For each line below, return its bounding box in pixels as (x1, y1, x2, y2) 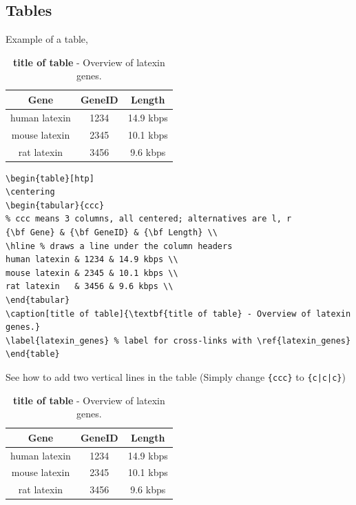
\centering (6, 187, 55, 197)
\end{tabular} (6, 295, 70, 305)
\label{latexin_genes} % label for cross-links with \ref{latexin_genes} (6, 335, 351, 346)
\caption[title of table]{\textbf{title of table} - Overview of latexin (6, 308, 351, 319)
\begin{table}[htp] (6, 173, 94, 184)
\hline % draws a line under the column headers (6, 241, 233, 251)
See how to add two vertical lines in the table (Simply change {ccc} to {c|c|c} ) (6, 369, 346, 384)
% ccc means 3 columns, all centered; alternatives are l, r (6, 214, 292, 224)
